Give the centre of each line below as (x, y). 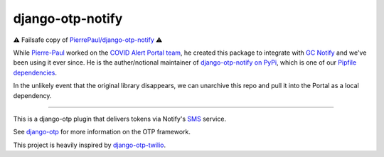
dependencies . (35, 72)
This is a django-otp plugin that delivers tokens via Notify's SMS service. (120, 119)
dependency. (32, 95)
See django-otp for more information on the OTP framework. (102, 132)
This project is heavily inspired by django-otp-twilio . (90, 145)
